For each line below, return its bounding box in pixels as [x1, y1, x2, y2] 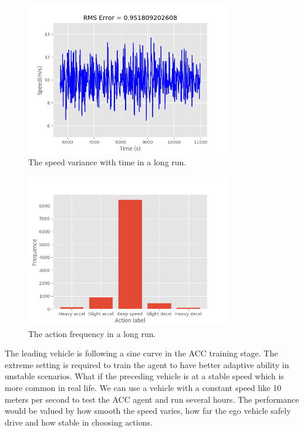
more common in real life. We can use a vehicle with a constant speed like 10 [5, 381, 282, 393]
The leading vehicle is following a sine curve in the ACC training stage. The [5, 347, 278, 359]
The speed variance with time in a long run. [28, 155, 187, 168]
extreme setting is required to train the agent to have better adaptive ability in [5, 358, 289, 370]
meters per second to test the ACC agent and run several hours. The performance [5, 393, 299, 405]
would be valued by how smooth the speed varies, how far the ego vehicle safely [5, 404, 291, 417]
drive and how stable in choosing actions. [5, 416, 153, 428]
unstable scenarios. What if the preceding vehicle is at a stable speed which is [5, 370, 284, 382]
